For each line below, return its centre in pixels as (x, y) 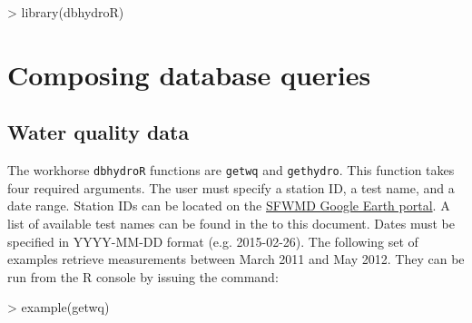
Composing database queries (189, 74)
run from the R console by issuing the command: (143, 276)
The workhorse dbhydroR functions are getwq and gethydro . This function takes (231, 170)
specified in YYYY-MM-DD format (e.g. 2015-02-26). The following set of (213, 241)
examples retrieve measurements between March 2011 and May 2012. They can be (236, 259)
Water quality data (98, 132)
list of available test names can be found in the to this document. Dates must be (231, 224)
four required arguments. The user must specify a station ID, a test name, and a (231, 187)
